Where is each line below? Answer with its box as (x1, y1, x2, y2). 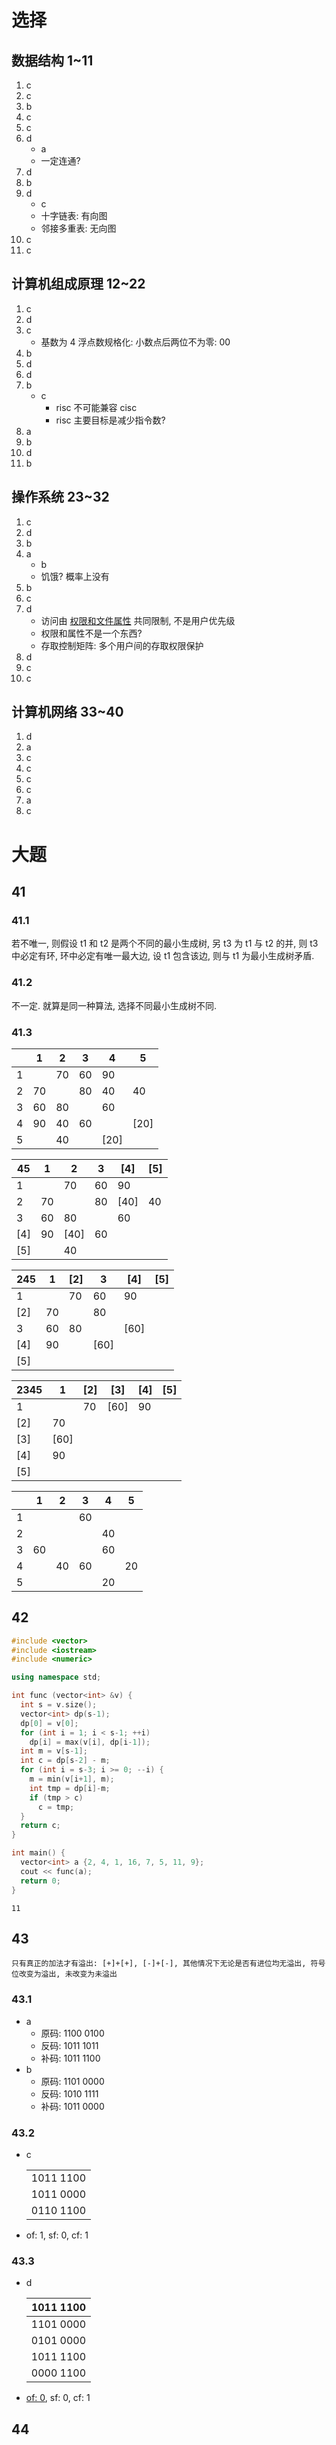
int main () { (11, 1848, 66, 1858)
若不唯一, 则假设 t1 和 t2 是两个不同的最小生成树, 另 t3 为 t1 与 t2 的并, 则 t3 (11, 937, 319, 950)
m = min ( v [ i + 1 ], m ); (29, 1774, 115, 1785)
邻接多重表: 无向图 (40, 222, 117, 234)
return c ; (20, 1821, 61, 1831)
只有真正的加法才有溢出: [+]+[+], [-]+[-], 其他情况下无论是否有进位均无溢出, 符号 (11, 1959, 326, 1969)
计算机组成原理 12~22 (11, 276, 146, 293)
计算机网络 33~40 (11, 704, 124, 721)
